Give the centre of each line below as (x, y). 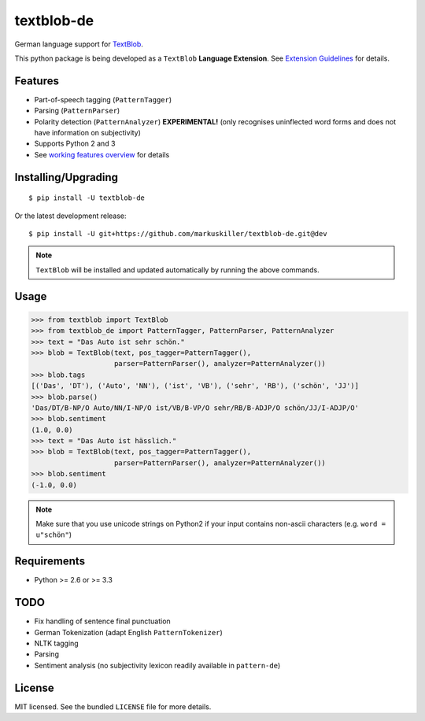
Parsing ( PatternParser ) (77, 111)
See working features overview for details (102, 154)
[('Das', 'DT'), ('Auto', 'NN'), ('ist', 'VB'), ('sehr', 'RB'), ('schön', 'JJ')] (195, 386)
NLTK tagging (56, 643)
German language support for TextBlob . (79, 44)
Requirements (50, 562)
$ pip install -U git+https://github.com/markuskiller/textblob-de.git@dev (178, 233)
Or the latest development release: (70, 216)
